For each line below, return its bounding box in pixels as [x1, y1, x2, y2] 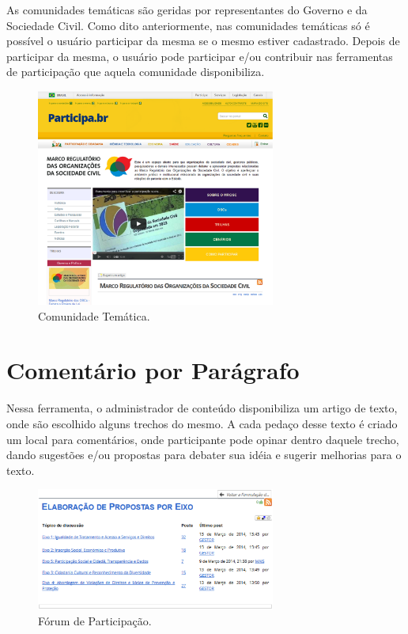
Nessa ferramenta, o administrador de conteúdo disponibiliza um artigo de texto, [6, 400, 398, 416]
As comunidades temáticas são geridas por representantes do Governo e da [6, 2, 368, 17]
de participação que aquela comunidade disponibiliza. [6, 63, 265, 80]
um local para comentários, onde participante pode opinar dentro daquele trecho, [6, 431, 399, 447]
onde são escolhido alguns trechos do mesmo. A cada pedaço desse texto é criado [6, 416, 398, 431]
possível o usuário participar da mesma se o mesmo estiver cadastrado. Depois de [6, 32, 400, 49]
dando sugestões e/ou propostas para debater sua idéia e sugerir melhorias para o [6, 446, 402, 463]
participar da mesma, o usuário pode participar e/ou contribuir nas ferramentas [6, 47, 393, 64]
